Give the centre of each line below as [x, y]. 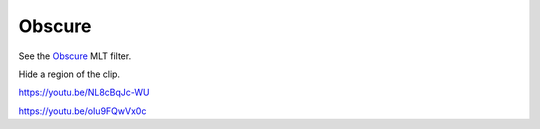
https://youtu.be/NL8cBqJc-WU [84, 92]
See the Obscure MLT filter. [75, 56]
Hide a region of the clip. [69, 74]
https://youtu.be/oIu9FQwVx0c [82, 111]
